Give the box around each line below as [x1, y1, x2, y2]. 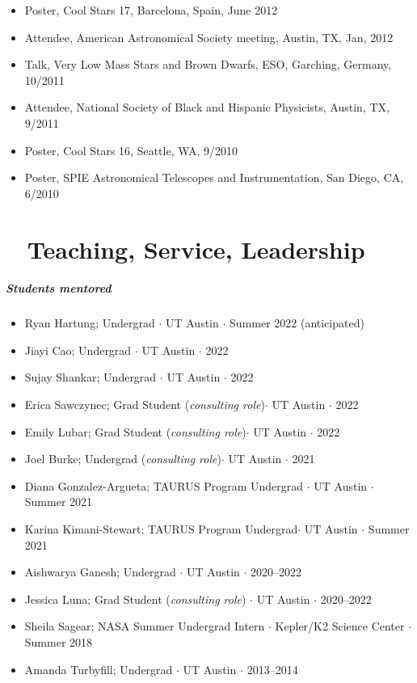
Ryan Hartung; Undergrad [24, 314, 155, 331]
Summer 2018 [24, 634, 93, 650]
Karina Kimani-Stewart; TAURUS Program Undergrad [24, 521, 298, 538]
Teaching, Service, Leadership [27, 232, 365, 265]
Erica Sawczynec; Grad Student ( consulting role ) [24, 396, 265, 413]
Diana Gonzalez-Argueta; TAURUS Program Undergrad [24, 477, 304, 494]
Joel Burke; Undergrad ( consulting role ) [24, 450, 221, 467]
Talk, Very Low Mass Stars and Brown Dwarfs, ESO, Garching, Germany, [24, 56, 392, 73]
